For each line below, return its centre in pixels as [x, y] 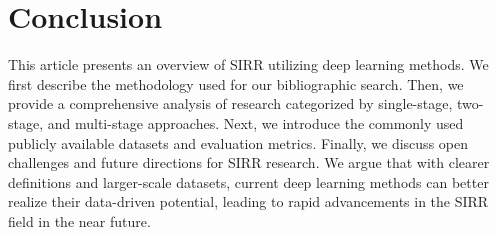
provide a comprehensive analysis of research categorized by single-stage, [230, 103]
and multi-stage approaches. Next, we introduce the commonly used [255, 122]
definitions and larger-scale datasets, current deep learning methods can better [248, 181]
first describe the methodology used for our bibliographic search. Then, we [236, 83]
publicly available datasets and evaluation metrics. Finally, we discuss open [238, 142]
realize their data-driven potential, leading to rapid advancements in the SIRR [248, 201]
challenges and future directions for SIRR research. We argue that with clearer [249, 162]
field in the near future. [79, 220]
